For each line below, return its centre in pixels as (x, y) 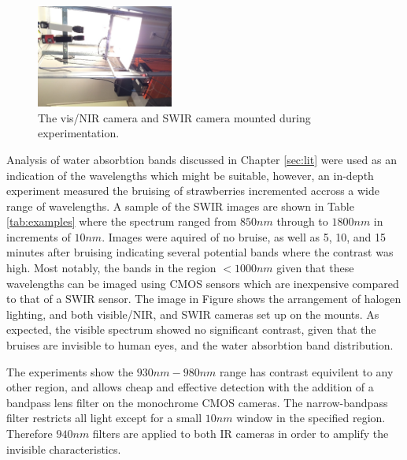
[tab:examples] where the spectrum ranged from (122, 221)
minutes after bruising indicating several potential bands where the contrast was (200, 252)
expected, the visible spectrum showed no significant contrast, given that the (191, 329)
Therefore (30, 433)
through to (302, 221)
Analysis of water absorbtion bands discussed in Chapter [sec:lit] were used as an (202, 159)
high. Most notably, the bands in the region (111, 268)
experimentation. (79, 133)
